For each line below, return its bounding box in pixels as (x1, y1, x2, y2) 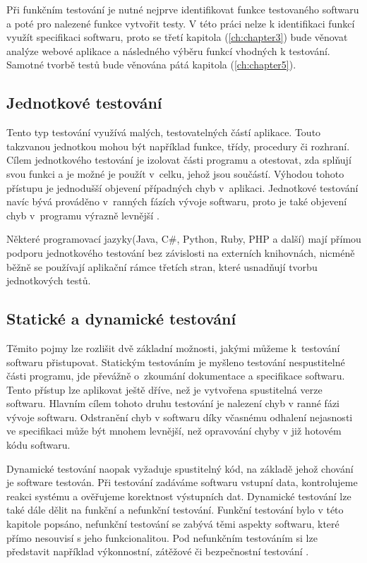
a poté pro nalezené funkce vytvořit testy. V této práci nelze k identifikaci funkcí (6, 16, 355, 30)
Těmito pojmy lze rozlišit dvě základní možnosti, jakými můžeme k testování (6, 340, 340, 355)
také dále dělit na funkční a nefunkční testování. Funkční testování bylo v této (6, 502, 344, 517)
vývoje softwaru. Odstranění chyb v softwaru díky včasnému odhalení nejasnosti (6, 409, 353, 424)
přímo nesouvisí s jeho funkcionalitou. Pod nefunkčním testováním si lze (6, 530, 318, 545)
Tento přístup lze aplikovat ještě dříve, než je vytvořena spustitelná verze (6, 382, 323, 396)
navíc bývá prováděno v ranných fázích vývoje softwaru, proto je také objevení (6, 194, 347, 209)
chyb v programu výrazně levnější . (6, 207, 160, 222)
